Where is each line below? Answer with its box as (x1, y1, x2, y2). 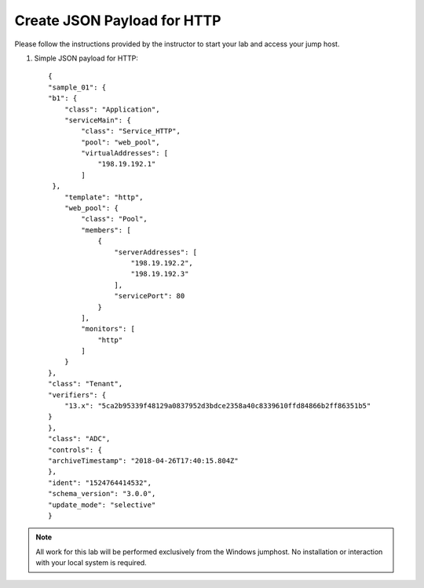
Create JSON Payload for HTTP (14, 12, 221, 29)
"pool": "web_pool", (81, 137, 160, 147)
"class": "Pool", (81, 214, 148, 224)
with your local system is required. (35, 558, 147, 568)
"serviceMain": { (64, 115, 131, 125)
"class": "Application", (64, 104, 160, 114)
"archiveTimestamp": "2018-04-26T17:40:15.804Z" (48, 456, 239, 465)
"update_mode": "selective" (48, 500, 156, 509)
